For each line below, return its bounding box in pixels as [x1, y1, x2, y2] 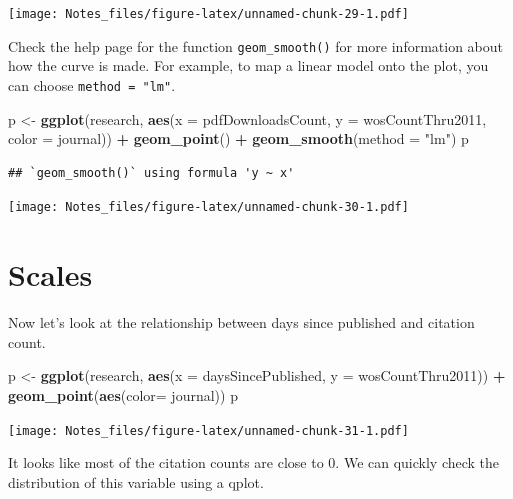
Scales [8, 254, 93, 295]
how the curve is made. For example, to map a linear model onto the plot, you [8, 55, 489, 76]
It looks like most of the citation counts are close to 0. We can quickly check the [8, 452, 500, 473]
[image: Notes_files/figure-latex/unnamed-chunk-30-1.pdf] [8, 200, 409, 215]
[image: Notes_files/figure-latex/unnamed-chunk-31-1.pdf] [8, 423, 409, 438]
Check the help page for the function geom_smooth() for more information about [8, 35, 504, 56]
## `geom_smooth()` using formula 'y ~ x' [8, 165, 295, 180]
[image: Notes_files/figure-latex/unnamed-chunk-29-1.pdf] [8, 7, 409, 21]
